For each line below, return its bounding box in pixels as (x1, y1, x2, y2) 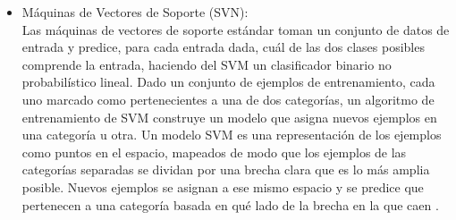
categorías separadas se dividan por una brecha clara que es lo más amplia (21, 160, 430, 179)
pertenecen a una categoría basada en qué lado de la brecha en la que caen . (21, 195, 439, 214)
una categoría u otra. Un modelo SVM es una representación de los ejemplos (21, 125, 442, 144)
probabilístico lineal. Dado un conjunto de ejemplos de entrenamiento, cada (21, 72, 435, 91)
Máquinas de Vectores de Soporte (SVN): (21, 3, 249, 21)
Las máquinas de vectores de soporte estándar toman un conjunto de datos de (21, 20, 450, 38)
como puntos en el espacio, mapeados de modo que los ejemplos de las (21, 142, 407, 161)
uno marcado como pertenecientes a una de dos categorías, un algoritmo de (21, 89, 435, 108)
